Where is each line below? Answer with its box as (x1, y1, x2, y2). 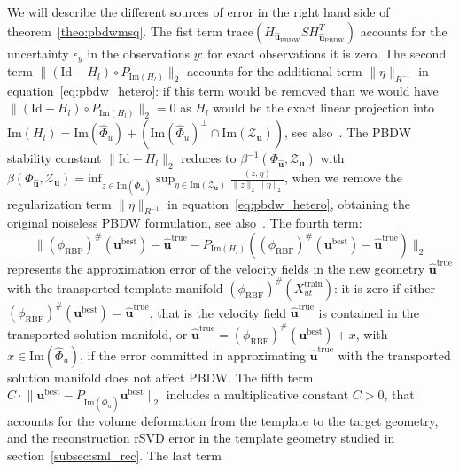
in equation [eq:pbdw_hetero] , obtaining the (167, 194, 410, 212)
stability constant (7, 149, 102, 167)
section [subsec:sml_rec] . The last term (7, 445, 222, 464)
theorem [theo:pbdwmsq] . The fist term (7, 21, 222, 40)
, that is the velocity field (149, 303, 287, 321)
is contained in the (318, 303, 419, 321)
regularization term (7, 194, 112, 212)
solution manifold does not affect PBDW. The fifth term (7, 367, 314, 386)
